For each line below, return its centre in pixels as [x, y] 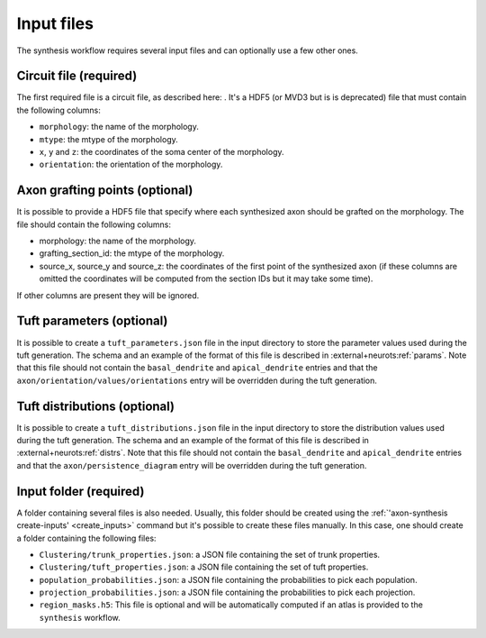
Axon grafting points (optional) [105, 191]
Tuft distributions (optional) [96, 406]
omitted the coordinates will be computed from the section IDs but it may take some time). [206, 278]
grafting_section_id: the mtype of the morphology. [132, 253]
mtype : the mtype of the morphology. [109, 139]
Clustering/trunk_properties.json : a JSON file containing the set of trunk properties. [210, 554]
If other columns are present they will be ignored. [108, 295]
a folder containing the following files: [86, 538]
